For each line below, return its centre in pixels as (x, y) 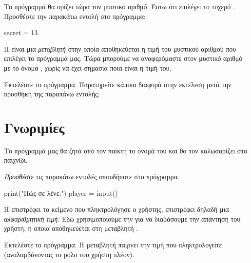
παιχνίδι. (16, 160)
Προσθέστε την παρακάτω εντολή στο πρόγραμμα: (75, 16)
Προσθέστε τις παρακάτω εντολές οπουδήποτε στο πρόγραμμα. (92, 177)
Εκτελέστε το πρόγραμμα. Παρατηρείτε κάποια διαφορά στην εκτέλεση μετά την (118, 84)
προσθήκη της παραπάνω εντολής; (52, 94)
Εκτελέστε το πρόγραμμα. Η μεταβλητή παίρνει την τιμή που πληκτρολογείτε (113, 245)
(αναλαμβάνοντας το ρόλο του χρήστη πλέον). (69, 254)
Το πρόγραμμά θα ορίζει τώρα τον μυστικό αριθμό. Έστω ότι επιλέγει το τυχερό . (119, 6)
